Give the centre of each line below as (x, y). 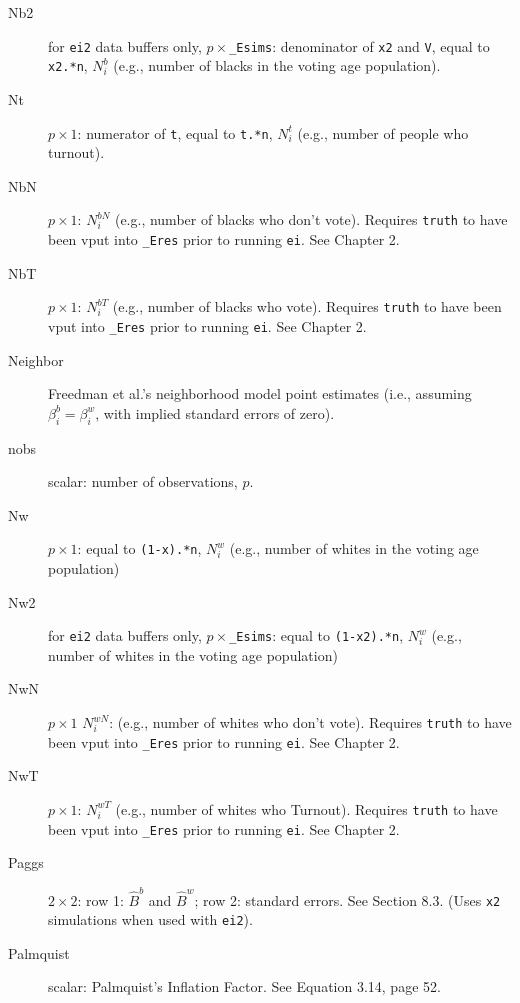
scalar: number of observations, (143, 481)
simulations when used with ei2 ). (150, 919)
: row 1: (100, 899)
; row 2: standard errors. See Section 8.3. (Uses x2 (347, 899)
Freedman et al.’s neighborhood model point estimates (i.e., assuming (260, 393)
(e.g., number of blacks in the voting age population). (277, 65)
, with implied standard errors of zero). (215, 412)
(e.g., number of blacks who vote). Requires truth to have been (307, 306)
